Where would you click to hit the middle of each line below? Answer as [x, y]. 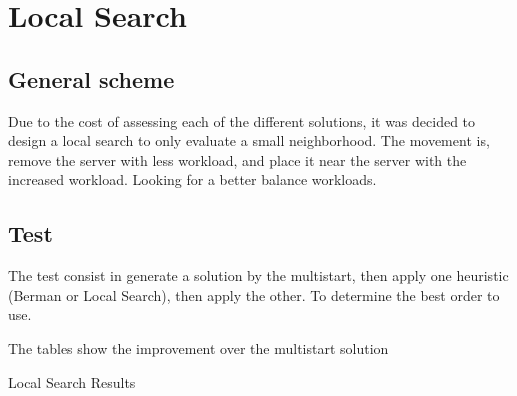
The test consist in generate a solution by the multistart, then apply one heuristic [258, 275]
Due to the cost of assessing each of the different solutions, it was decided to [242, 120]
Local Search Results [72, 381]
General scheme [91, 78]
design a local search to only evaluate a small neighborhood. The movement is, [249, 140]
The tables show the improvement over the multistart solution [198, 347]
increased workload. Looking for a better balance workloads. [192, 179]
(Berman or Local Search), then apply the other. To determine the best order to [254, 294]
